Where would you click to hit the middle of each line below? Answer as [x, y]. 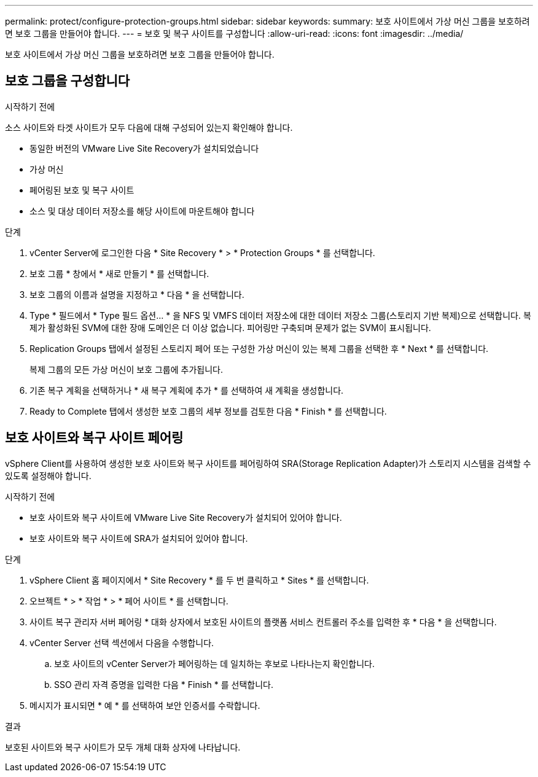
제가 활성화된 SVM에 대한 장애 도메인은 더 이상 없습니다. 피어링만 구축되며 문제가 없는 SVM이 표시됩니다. [230, 327]
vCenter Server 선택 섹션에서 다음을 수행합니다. [122, 642]
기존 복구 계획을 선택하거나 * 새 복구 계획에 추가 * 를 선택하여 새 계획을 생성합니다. [187, 390]
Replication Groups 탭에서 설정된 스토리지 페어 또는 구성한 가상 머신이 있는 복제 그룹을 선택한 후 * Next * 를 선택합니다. [259, 348]
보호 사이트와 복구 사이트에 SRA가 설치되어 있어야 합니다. [139, 538]
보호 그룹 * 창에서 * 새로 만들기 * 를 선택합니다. [119, 273]
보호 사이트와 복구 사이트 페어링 [94, 438]
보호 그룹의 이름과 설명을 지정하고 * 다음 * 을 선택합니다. [137, 294]
